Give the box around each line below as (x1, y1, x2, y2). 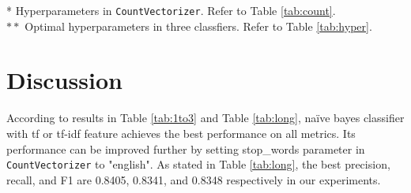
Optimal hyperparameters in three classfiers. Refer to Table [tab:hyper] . (25, 17, 372, 34)
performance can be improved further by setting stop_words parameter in (6, 140, 365, 157)
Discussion (6, 64, 123, 96)
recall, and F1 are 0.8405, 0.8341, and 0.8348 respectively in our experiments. (6, 171, 381, 187)
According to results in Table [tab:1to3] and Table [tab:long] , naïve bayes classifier (6, 109, 405, 126)
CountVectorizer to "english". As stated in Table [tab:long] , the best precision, (6, 156, 390, 173)
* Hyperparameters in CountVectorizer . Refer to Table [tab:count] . (6, 2, 336, 18)
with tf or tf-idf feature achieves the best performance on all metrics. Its (6, 124, 356, 141)
